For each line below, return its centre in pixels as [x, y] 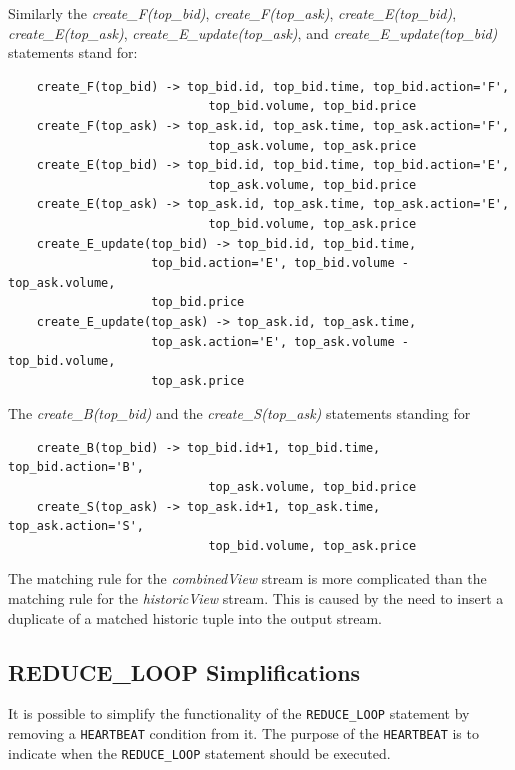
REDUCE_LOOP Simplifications [184, 671]
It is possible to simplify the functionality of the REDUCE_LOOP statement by [239, 713]
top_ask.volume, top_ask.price [312, 145]
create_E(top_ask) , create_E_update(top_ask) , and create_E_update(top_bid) [253, 32]
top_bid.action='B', [76, 467]
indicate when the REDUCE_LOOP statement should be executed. [199, 752]
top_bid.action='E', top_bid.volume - [280, 263]
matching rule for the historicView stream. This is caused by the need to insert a [256, 598]
